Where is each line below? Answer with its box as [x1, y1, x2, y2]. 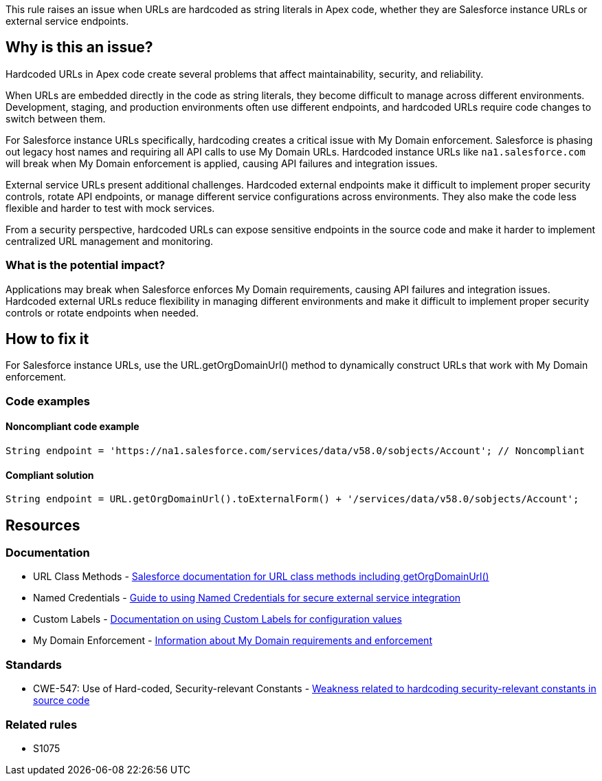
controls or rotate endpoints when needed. [5, 306, 199, 319]
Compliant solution [5, 469, 94, 481]
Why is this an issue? [5, 39, 153, 56]
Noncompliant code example [5, 420, 140, 433]
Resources [5, 516, 80, 534]
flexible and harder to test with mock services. [5, 202, 215, 214]
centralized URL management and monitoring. [5, 235, 214, 247]
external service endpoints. [5, 15, 129, 27]
